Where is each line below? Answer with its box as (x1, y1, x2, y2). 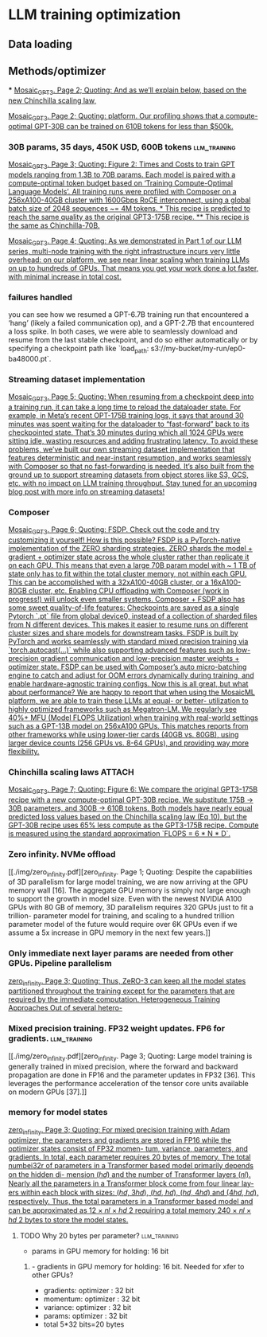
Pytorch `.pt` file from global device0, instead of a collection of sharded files (8, 612, 257, 621)
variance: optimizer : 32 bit (43, 1302, 132, 1312)
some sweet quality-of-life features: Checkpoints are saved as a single (8, 603, 240, 612)
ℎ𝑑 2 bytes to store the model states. (8, 1214, 129, 1224)
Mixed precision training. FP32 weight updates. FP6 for (8, 1023, 225, 1034)
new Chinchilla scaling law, (8, 96, 97, 105)
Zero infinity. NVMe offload (8, 849, 116, 860)
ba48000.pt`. (8, 354, 52, 363)
